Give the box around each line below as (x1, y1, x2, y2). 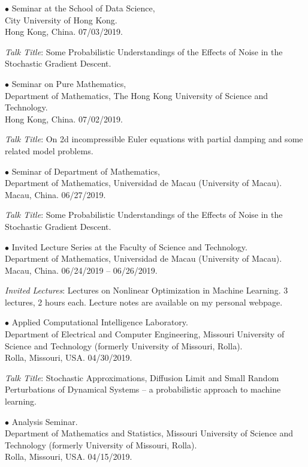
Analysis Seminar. (11, 415, 78, 427)
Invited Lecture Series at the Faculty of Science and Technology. (11, 240, 247, 253)
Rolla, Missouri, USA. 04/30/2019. (5, 351, 132, 364)
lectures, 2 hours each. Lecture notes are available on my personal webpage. (5, 295, 283, 308)
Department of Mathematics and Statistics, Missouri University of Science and (5, 427, 294, 439)
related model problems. (5, 144, 93, 157)
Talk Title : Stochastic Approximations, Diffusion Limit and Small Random (5, 371, 279, 384)
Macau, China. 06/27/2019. (5, 188, 106, 200)
